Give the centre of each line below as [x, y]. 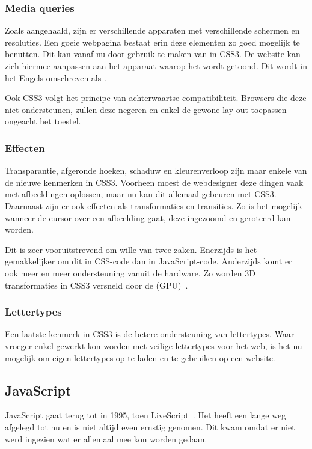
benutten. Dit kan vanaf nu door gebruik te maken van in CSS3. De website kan [153, 54]
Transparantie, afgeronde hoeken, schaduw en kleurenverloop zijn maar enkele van [156, 170]
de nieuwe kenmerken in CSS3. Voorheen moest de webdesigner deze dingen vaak [154, 182]
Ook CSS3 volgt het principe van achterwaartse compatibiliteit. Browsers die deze [156, 98]
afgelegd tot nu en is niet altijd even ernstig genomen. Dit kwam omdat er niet [150, 426]
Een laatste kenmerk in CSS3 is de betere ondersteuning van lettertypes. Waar [150, 334]
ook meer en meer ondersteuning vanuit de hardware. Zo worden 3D [130, 273]
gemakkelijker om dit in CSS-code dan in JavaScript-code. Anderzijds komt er [148, 261]
